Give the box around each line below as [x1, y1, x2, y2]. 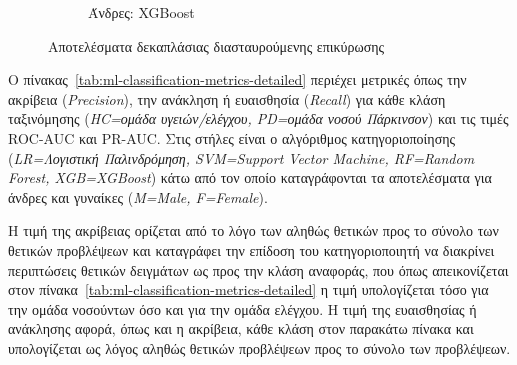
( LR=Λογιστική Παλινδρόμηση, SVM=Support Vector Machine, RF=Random [8, 147, 475, 168]
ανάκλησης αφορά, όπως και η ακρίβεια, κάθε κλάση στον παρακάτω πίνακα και [8, 318, 474, 339]
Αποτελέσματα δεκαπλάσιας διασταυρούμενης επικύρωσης [48, 35, 385, 56]
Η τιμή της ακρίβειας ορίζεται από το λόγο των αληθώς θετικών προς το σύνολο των [8, 220, 499, 241]
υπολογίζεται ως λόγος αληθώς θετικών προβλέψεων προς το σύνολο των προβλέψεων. [8, 337, 511, 358]
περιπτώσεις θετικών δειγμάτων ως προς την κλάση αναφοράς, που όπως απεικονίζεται [8, 259, 509, 280]
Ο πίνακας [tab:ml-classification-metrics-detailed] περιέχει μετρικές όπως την [8, 69, 467, 90]
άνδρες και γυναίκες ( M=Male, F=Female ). [8, 186, 268, 207]
